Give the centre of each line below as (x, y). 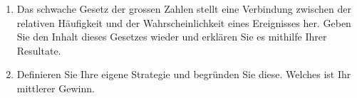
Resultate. (39, 50)
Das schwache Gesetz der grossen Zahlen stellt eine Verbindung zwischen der (184, 9)
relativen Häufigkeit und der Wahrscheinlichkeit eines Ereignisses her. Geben (184, 22)
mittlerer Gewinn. (56, 88)
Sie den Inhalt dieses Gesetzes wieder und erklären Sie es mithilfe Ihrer (172, 37)
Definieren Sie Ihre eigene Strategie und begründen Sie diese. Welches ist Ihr (184, 74)
